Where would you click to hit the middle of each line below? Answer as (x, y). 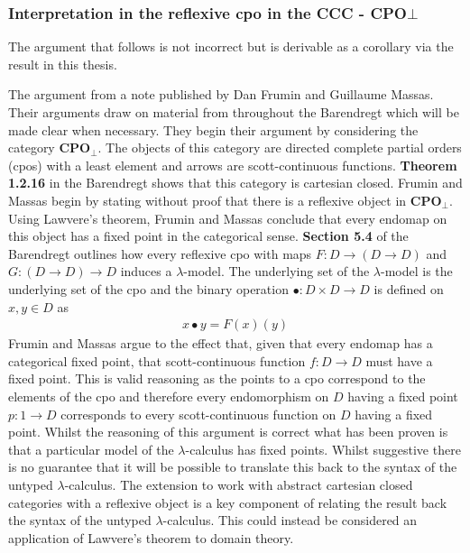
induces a (146, 271)
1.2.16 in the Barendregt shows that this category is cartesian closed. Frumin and (235, 183)
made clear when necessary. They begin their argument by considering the (213, 129)
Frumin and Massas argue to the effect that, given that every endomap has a (221, 343)
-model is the (417, 271)
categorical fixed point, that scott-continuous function (157, 360)
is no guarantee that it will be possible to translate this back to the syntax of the (233, 467)
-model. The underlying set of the (276, 271)
